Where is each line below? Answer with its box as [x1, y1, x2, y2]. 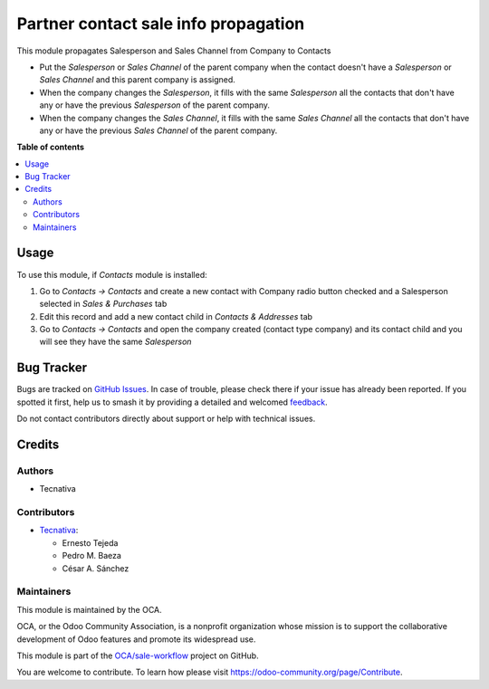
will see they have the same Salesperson [39, 336, 192, 348]
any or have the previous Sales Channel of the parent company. [39, 125, 278, 136]
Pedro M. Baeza [62, 550, 122, 561]
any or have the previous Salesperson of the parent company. [39, 100, 271, 110]
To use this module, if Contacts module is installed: [16, 269, 207, 280]
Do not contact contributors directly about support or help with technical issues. [16, 413, 316, 425]
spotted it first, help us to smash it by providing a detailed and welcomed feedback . [16, 397, 328, 407]
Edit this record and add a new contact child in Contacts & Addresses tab [39, 311, 312, 321]
